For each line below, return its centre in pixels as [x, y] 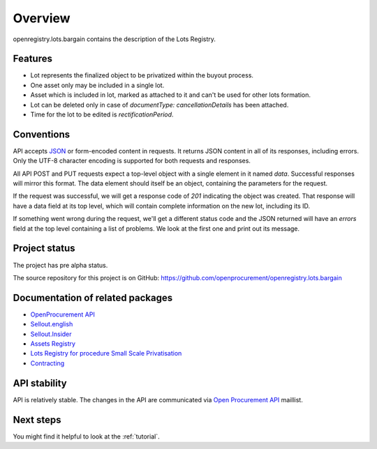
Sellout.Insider [51, 334]
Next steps [37, 419]
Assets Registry [53, 344]
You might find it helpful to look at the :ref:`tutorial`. [86, 436]
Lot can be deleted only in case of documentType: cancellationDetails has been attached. [160, 105]
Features [32, 59]
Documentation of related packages [93, 297]
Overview [42, 18]
